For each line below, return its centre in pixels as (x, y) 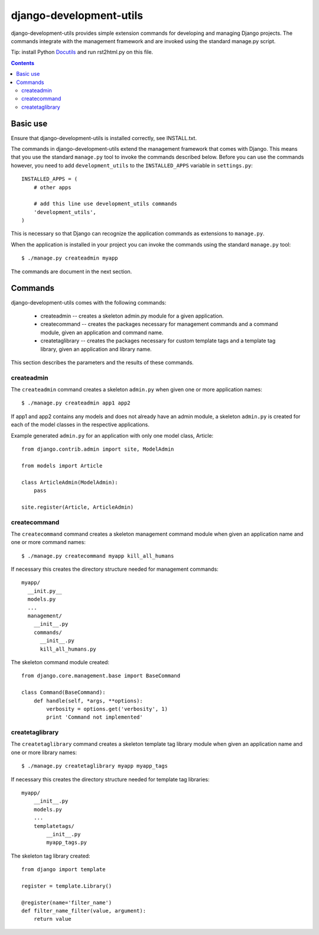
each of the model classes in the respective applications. (80, 425)
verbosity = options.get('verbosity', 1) (107, 709)
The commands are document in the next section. (71, 271)
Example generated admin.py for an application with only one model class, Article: (112, 435)
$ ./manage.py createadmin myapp (70, 258)
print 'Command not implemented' (95, 717)
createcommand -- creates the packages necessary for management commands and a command (159, 324)
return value (52, 919)
